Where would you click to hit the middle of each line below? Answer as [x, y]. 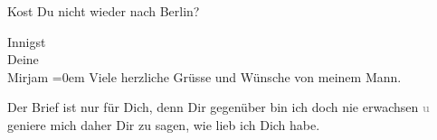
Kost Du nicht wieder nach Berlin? [104, 11]
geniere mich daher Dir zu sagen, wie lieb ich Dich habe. [164, 124]
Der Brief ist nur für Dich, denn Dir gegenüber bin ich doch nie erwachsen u [218, 107]
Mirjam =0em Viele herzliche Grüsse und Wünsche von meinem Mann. [204, 76]
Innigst [27, 41]
